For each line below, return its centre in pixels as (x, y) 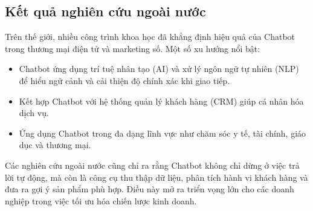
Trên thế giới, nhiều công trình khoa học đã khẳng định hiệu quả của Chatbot (150, 37)
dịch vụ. (34, 113)
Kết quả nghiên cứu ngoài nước (105, 11)
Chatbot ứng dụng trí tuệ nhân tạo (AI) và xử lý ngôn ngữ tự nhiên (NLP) (159, 69)
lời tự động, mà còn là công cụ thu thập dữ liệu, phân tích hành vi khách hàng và (156, 177)
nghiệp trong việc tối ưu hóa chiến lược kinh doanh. (101, 200)
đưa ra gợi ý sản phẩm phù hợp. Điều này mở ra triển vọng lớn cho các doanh (150, 189)
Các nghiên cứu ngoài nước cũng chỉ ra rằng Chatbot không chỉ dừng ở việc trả (152, 165)
